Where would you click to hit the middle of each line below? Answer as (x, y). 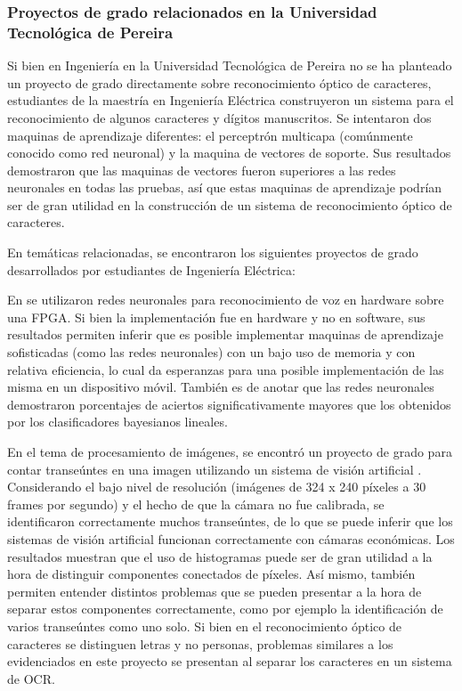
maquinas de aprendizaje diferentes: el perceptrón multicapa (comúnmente (210, 135)
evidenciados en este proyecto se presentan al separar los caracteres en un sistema (230, 661)
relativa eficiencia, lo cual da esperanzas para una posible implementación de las (226, 369)
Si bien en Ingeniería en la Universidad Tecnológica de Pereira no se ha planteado (230, 65)
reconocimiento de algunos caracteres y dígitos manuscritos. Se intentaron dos (219, 117)
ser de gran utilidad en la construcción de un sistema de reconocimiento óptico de (230, 204)
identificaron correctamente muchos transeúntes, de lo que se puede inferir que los (230, 521)
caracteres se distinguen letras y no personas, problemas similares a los (200, 643)
